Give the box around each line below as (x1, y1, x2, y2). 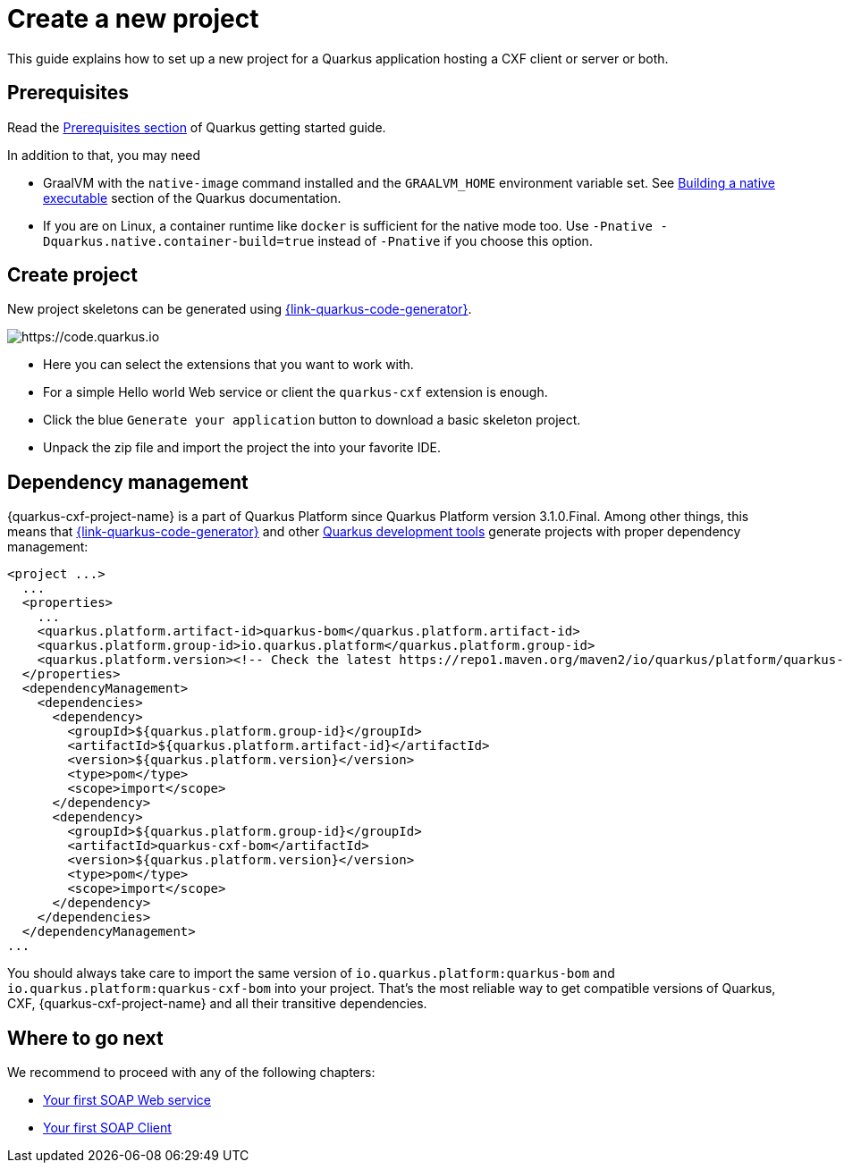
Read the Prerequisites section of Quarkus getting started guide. (7, 119, 386, 135)
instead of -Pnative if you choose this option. (317, 232, 593, 248)
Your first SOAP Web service (43, 1092, 212, 1108)
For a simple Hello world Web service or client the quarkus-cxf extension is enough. (43, 384, 548, 400)
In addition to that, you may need (7, 147, 201, 163)
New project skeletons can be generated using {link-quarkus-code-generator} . (7, 301, 472, 317)
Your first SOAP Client (43, 1120, 172, 1136)
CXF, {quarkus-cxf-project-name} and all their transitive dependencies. (7, 996, 427, 1012)
